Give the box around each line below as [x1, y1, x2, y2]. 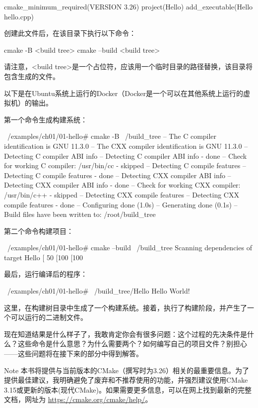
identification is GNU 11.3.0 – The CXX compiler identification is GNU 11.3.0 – [4, 140, 248, 151]
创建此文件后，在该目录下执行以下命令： [4, 28, 136, 38]
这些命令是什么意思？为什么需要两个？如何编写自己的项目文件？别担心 [17, 338, 247, 349]
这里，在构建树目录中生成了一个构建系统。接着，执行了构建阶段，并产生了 [4, 302, 247, 312]
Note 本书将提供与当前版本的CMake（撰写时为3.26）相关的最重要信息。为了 [4, 365, 249, 375]
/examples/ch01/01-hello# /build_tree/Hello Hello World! [7, 286, 190, 296]
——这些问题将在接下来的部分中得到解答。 [4, 348, 143, 359]
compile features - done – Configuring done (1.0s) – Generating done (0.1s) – [4, 199, 238, 209]
